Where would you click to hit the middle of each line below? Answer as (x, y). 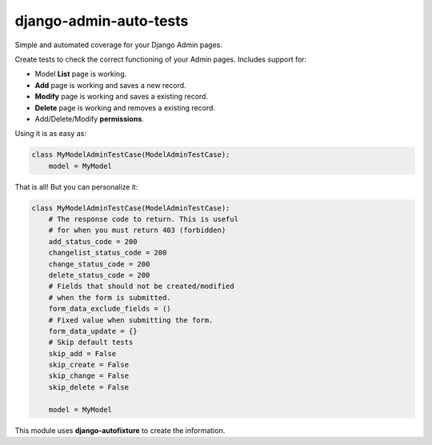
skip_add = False (82, 353)
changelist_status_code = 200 (108, 253)
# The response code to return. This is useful (144, 219)
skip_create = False (89, 365)
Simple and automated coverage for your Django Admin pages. (119, 45)
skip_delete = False (89, 387)
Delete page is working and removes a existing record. (125, 107)
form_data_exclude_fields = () (110, 309)
